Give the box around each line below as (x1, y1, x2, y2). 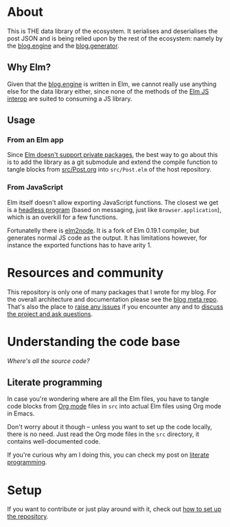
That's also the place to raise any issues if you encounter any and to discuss (7, 302, 224, 311)
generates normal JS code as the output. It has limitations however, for (7, 234, 207, 242)
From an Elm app (7, 135, 64, 145)
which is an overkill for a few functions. (7, 213, 118, 221)
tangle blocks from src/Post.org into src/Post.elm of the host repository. (7, 165, 211, 174)
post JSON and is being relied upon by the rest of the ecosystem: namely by (7, 34, 223, 42)
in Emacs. (7, 409, 35, 417)
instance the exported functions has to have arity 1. (7, 240, 152, 249)
